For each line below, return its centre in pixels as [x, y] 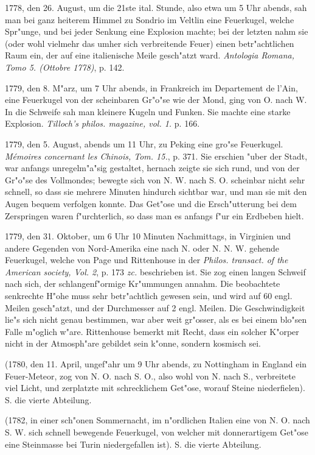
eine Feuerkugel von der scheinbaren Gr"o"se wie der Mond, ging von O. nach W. [156, 100]
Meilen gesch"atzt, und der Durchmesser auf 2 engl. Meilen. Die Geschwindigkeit [155, 307]
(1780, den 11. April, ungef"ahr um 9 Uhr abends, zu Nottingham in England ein [156, 364]
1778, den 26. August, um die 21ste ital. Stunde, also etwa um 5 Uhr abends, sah [156, 7]
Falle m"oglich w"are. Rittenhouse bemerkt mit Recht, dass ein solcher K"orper [152, 331]
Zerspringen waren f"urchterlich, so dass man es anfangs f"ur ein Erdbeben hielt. [154, 215]
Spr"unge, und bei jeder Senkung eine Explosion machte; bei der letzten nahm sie [157, 31]
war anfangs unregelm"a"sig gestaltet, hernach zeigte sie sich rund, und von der [152, 168]
